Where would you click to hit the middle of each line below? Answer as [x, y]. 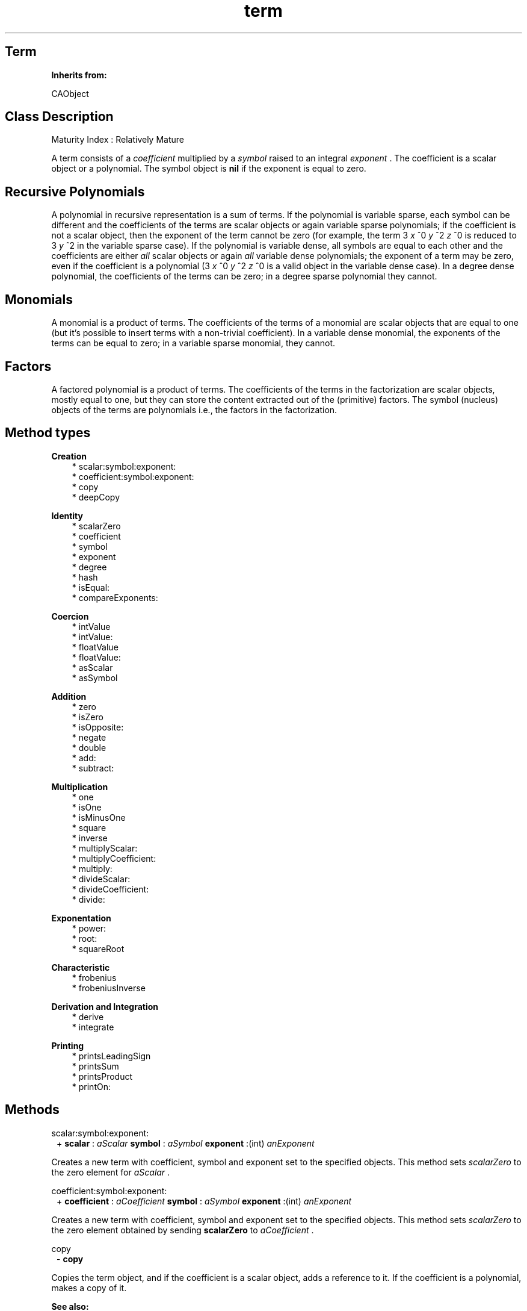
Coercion [70, 616]
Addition [69, 696]
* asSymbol [95, 677]
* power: [89, 928]
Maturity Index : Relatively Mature [118, 140]
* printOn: [91, 1086]
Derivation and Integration [105, 1006]
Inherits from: [79, 75]
